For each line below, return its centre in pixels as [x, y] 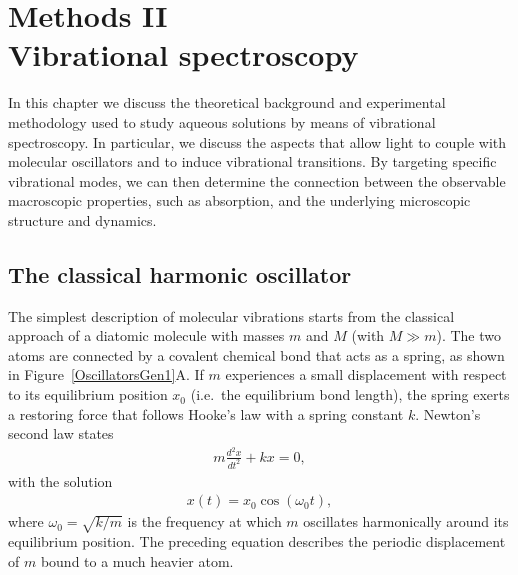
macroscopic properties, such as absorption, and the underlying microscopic [239, 200]
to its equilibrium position [88, 394]
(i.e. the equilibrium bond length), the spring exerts [350, 394]
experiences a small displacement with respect [366, 374]
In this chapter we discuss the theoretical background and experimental [227, 102]
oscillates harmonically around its [406, 521]
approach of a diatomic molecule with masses [146, 335]
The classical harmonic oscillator [180, 273]
